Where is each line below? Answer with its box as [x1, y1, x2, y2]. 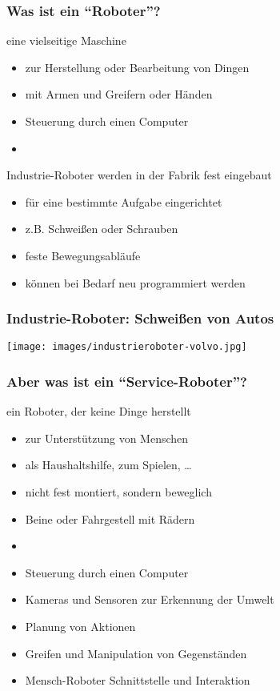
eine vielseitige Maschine [6, 32, 126, 49]
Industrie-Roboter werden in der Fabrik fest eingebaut [6, 167, 272, 183]
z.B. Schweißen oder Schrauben [25, 220, 178, 237]
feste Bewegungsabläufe [25, 247, 141, 263]
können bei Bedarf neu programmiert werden [25, 274, 246, 291]
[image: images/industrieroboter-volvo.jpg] [6, 341, 247, 353]
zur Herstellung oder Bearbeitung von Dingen [25, 58, 250, 75]
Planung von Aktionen [25, 618, 136, 634]
